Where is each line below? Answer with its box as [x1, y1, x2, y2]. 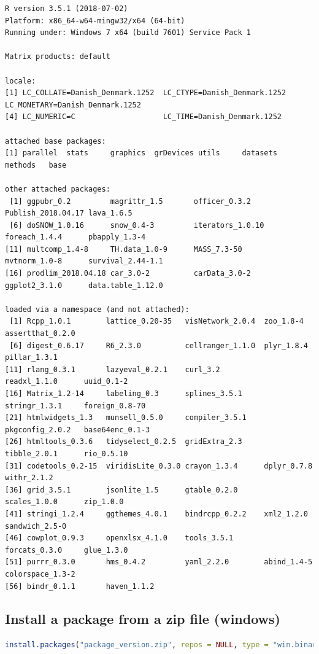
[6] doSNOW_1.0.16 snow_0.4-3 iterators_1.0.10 [9, 220, 264, 230]
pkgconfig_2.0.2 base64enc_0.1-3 [5, 425, 150, 434]
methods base [5, 160, 67, 169]
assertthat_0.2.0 [5, 329, 75, 338]
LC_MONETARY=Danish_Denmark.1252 [5, 100, 141, 109]
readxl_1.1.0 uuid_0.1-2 [5, 377, 128, 386]
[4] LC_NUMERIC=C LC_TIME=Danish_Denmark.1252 [5, 112, 282, 122]
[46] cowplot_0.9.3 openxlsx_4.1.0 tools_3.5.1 [5, 534, 234, 543]
